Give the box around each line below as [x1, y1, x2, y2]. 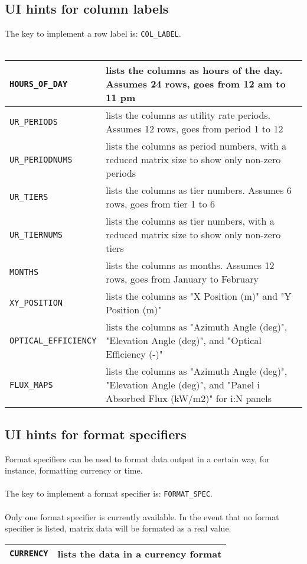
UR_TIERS [9, 192, 48, 202]
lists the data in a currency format [57, 546, 222, 560]
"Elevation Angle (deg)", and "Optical [106, 333, 262, 348]
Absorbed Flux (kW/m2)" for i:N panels [106, 391, 272, 406]
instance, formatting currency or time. [5, 464, 143, 477]
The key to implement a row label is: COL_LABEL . [5, 27, 181, 40]
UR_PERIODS [9, 117, 58, 127]
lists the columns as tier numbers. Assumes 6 [106, 183, 292, 197]
